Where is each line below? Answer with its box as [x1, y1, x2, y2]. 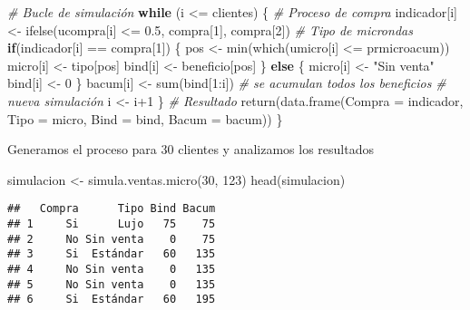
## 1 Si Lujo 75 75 [7, 218, 216, 230]
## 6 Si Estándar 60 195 [7, 293, 216, 306]
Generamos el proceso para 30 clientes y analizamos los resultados [7, 140, 375, 159]
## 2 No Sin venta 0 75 [7, 232, 216, 246]
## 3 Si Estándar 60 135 [7, 247, 216, 261]
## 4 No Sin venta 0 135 [7, 262, 216, 276]
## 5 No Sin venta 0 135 [7, 277, 216, 291]
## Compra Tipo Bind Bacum [7, 202, 216, 216]
